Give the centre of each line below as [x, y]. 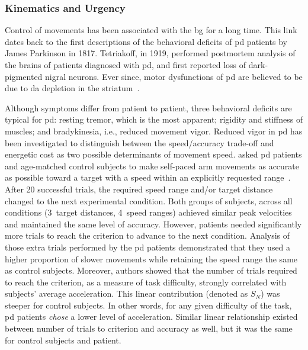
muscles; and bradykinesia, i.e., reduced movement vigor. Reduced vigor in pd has [154, 131]
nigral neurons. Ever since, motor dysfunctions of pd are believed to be [174, 76]
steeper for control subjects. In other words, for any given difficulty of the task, [148, 305]
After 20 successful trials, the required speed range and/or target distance [139, 189]
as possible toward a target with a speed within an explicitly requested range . [148, 177]
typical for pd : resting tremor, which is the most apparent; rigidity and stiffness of [154, 119]
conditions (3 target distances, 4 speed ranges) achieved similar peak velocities [148, 212]
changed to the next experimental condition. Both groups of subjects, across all [149, 200]
